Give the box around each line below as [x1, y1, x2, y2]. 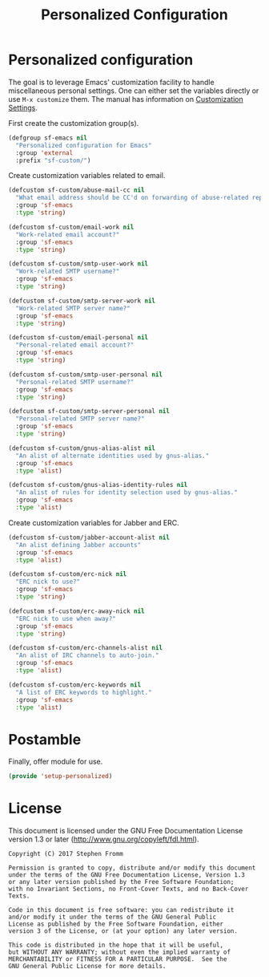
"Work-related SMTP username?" [15, 267, 120, 276]
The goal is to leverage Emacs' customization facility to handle [8, 77, 215, 87]
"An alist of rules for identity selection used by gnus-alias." [15, 488, 239, 497]
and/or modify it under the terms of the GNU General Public [8, 913, 217, 922]
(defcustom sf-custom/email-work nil [8, 223, 134, 231]
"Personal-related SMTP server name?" [15, 415, 146, 423]
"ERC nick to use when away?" [15, 614, 116, 622]
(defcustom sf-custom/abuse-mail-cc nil [8, 186, 146, 194]
